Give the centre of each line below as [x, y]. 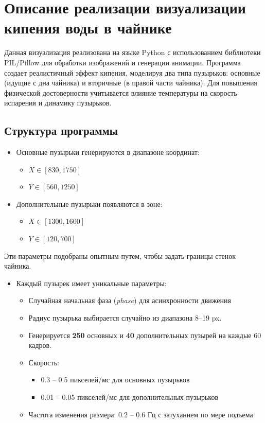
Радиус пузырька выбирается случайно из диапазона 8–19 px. [125, 318]
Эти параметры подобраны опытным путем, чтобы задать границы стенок [120, 255]
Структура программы [61, 130]
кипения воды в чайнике [88, 28]
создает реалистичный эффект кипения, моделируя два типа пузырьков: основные [132, 72]
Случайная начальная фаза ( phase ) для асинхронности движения [130, 300]
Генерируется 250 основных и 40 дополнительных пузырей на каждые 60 [145, 335]
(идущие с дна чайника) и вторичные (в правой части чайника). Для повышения [131, 83]
